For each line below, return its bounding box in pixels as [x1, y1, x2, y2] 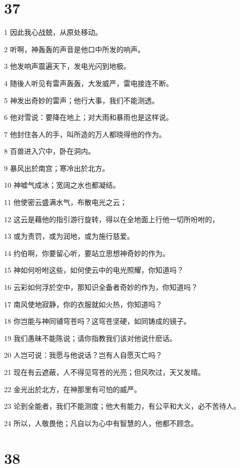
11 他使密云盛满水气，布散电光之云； [4, 197, 127, 207]
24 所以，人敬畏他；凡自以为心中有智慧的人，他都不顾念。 [4, 417, 198, 428]
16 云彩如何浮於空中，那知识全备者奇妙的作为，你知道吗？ [4, 282, 198, 292]
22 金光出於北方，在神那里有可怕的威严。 [4, 384, 141, 394]
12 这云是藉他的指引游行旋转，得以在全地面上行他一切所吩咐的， [4, 214, 219, 224]
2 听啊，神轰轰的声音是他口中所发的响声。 [4, 44, 145, 54]
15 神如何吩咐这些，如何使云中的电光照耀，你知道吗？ [4, 265, 184, 275]
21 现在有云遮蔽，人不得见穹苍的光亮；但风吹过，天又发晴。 [4, 367, 205, 377]
